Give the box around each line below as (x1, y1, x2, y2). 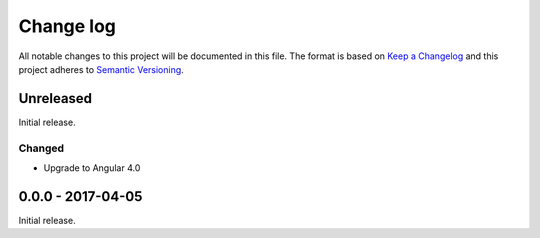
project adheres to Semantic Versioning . (18, 63, 184, 75)
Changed (18, 141, 65, 155)
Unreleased (18, 90, 93, 107)
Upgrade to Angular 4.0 (43, 161, 141, 174)
